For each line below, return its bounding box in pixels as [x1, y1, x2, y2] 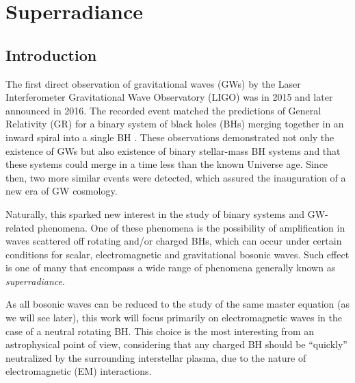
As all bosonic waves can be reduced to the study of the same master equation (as [5, 297, 350, 311]
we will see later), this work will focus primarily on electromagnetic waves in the [5, 310, 342, 325]
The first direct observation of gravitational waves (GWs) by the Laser [5, 76, 301, 90]
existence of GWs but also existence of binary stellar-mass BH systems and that [5, 143, 341, 158]
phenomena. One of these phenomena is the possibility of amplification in [37, 220, 345, 234]
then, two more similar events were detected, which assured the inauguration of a [5, 170, 346, 184]
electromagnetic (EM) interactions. [5, 364, 152, 378]
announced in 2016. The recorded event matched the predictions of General [5, 103, 321, 117]
